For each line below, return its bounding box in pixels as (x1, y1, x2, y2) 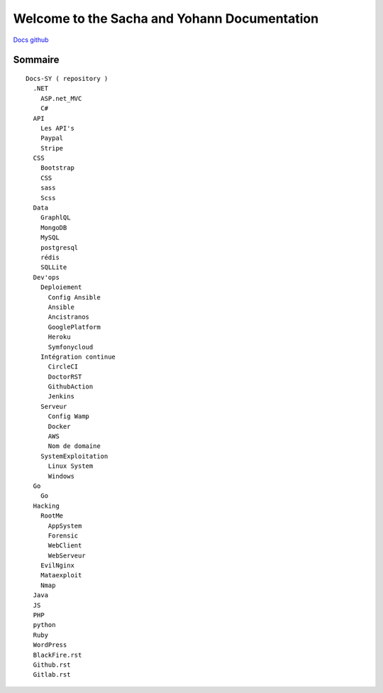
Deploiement (40, 283, 82, 291)
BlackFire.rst (33, 650, 82, 659)
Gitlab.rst (33, 671, 71, 679)
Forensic (48, 531, 79, 540)
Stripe (40, 144, 64, 152)
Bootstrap (40, 164, 74, 172)
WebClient (48, 542, 82, 550)
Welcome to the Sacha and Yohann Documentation (13, 11, 319, 26)
